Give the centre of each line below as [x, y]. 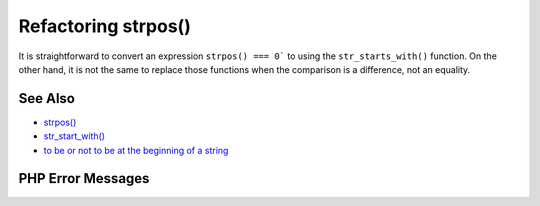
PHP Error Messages [84, 178]
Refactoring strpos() [105, 26]
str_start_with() [74, 136]
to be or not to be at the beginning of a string [136, 150]
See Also [46, 98]
